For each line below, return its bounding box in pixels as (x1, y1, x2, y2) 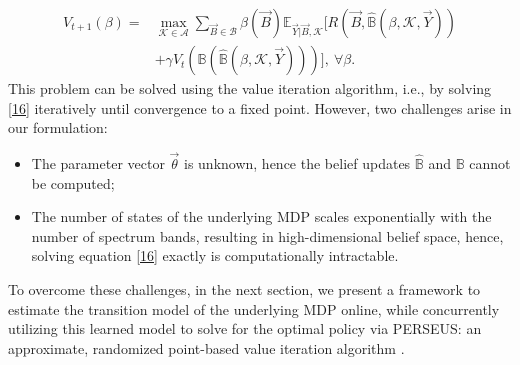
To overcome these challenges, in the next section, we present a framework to (8, 279, 481, 300)
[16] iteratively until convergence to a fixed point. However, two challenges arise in (8, 97, 512, 118)
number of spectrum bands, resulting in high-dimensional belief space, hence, (31, 225, 504, 246)
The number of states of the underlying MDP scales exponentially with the (31, 206, 492, 227)
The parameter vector (31, 153, 165, 174)
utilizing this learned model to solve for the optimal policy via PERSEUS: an (8, 318, 482, 339)
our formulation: (8, 117, 108, 138)
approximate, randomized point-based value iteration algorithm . (8, 337, 405, 358)
